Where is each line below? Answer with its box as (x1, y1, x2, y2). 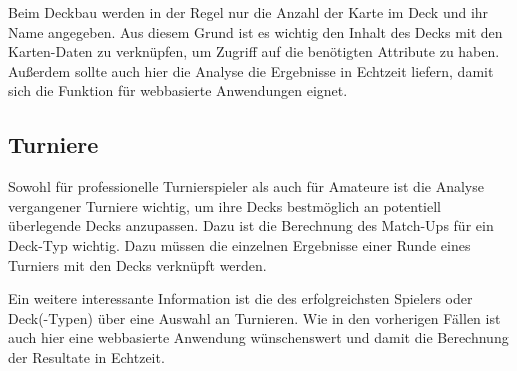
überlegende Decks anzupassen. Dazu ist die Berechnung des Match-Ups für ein (8, 215, 494, 236)
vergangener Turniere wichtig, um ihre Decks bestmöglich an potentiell (8, 195, 441, 216)
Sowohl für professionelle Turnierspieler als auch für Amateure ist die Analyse (8, 176, 484, 197)
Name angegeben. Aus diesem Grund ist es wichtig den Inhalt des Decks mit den (8, 21, 503, 42)
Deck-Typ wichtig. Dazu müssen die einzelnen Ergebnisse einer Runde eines (8, 234, 471, 255)
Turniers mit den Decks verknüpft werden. (8, 254, 267, 275)
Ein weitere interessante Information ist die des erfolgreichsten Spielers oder (8, 288, 473, 309)
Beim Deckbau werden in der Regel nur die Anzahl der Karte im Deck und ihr (8, 2, 489, 22)
